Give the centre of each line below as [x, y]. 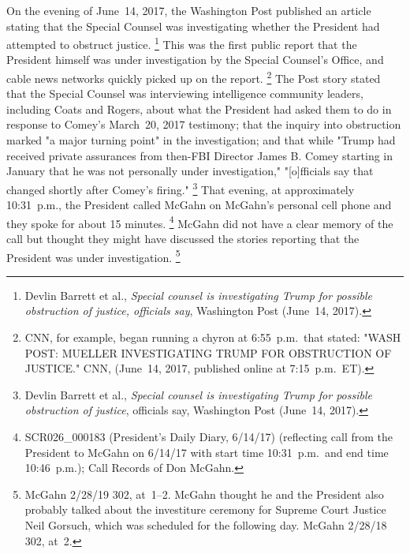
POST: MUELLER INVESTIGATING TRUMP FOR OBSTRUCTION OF [208, 352]
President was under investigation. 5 [93, 256]
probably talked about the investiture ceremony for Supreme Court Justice [205, 509]
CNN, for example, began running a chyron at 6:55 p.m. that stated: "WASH [213, 337]
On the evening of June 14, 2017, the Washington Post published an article [189, 10]
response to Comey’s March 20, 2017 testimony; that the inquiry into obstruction [204, 124]
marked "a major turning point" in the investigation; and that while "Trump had [201, 140]
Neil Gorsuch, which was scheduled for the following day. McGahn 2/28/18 [206, 524]
